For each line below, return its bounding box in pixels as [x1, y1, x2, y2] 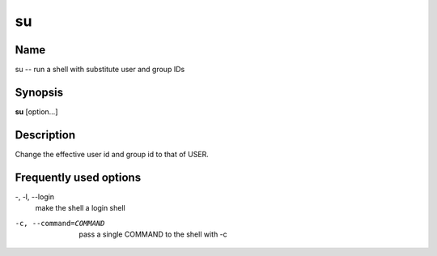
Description [15, 128, 76, 142]
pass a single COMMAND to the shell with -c [78, 229, 228, 239]
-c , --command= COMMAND [15, 219, 105, 228]
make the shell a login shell [35, 203, 125, 213]
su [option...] [15, 106, 58, 117]
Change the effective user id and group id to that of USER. [15, 149, 210, 159]
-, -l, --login [15, 191, 55, 202]
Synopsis [15, 85, 64, 99]
